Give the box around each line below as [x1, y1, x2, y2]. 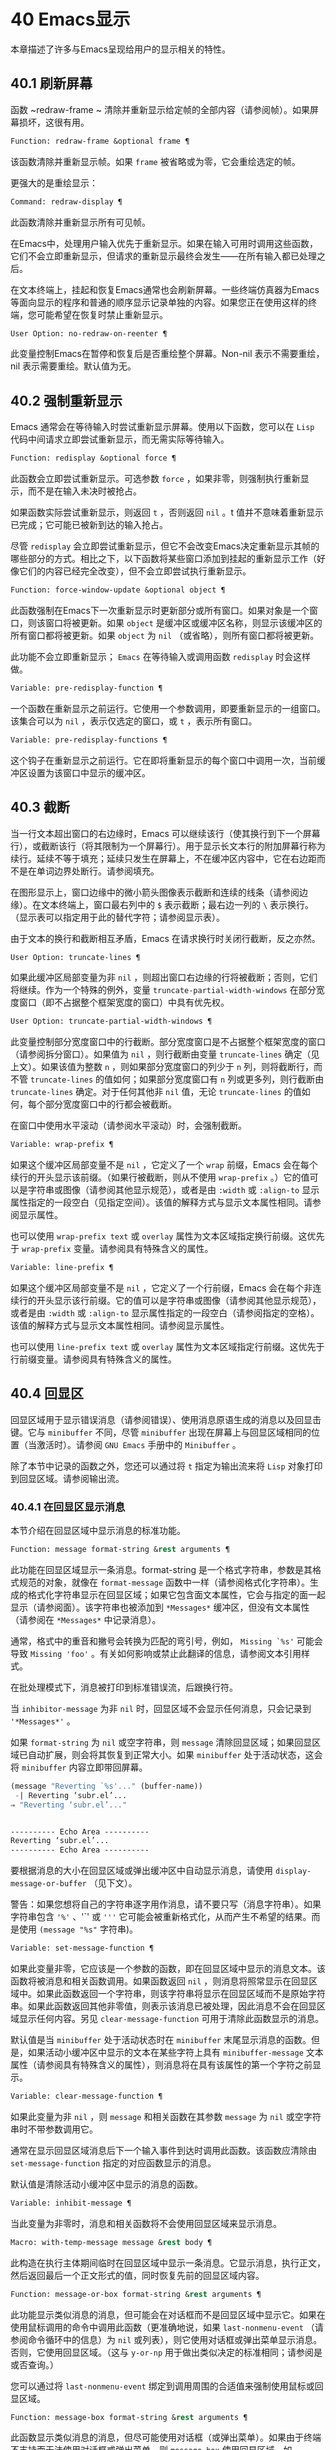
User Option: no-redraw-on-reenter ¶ [10, 328, 168, 339]
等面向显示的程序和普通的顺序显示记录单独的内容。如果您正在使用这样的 [10, 296, 308, 308]
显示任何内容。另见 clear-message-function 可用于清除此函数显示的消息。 [18, 2013, 325, 2025]
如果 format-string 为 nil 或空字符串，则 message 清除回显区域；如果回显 [10, 1736, 313, 1748]
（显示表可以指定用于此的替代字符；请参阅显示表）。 [10, 911, 225, 923]
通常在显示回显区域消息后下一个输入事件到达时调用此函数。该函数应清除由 [10, 2144, 317, 2156]
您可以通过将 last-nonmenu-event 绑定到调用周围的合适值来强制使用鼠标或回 [10, 2380, 324, 2392]
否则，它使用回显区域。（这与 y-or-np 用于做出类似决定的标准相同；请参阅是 [10, 2346, 323, 2358]
